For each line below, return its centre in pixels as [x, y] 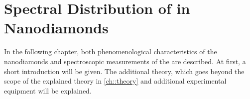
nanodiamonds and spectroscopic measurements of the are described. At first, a [125, 61]
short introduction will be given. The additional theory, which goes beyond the [124, 71]
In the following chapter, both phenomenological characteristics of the [111, 51]
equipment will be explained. [48, 90]
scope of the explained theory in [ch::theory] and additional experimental [115, 81]
